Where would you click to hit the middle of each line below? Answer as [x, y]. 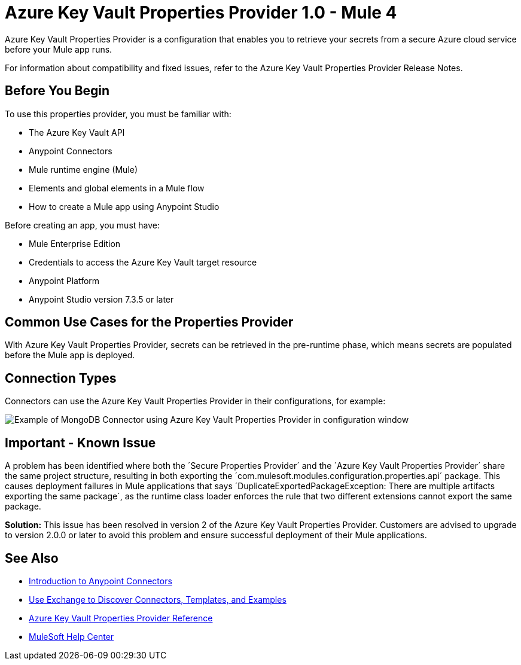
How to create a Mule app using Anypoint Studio [124, 206]
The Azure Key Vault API [77, 132]
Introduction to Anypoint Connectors [100, 581]
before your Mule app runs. [59, 49]
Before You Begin [57, 91]
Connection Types [61, 378]
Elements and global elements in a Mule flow [117, 188]
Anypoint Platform [64, 280]
